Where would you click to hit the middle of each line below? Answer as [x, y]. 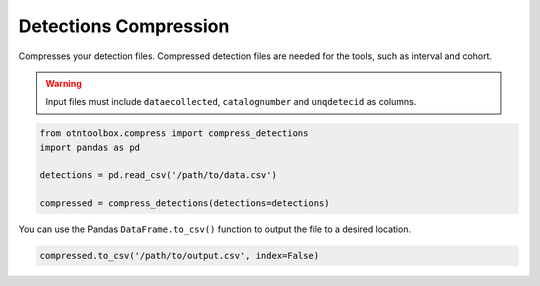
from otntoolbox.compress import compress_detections [174, 133]
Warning [63, 83]
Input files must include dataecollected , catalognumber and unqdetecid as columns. [231, 102]
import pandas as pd [89, 147]
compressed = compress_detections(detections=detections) [184, 203]
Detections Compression [124, 26]
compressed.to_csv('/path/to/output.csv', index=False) [179, 256]
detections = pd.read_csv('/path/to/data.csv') [158, 175]
